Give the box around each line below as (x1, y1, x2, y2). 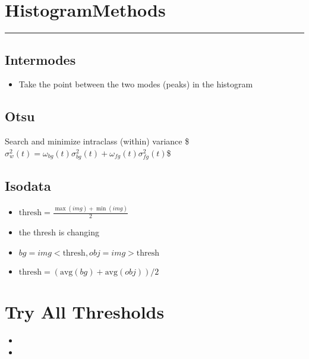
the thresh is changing (18, 226, 99, 238)
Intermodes (5, 50, 76, 68)
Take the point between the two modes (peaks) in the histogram (18, 78, 253, 90)
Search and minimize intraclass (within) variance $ (5, 135, 190, 147)
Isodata (5, 177, 51, 195)
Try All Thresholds (5, 300, 165, 323)
